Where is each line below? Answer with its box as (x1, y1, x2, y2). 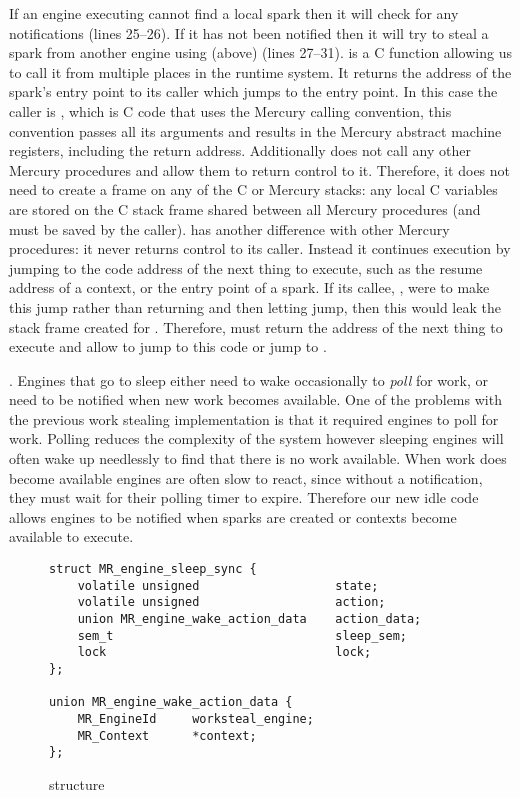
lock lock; (77, 645, 372, 660)
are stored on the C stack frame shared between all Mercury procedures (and (9, 198, 481, 219)
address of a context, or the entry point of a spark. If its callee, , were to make (9, 277, 490, 298)
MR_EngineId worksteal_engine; (77, 711, 314, 726)
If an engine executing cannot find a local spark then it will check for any (9, 3, 459, 23)
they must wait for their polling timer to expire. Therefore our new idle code (9, 487, 479, 508)
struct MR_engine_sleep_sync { (49, 562, 257, 577)
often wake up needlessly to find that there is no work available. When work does (9, 448, 507, 469)
